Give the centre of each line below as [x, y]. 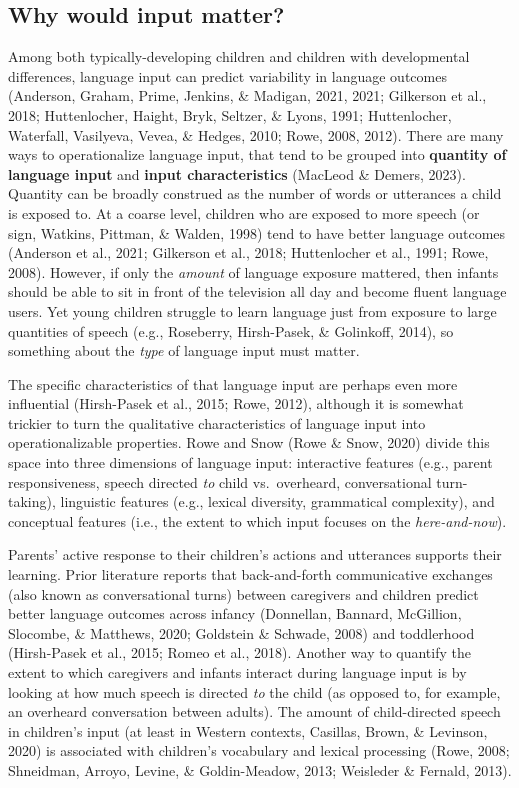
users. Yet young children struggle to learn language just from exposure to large [252, 310]
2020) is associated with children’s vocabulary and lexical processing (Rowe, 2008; [259, 750]
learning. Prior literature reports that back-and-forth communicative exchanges [250, 574]
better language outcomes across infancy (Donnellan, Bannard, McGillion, [235, 613]
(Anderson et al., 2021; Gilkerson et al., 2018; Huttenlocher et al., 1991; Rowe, [248, 252]
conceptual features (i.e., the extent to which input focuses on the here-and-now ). [257, 520]
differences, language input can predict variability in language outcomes [227, 75]
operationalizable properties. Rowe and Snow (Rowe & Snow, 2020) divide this [249, 442]
